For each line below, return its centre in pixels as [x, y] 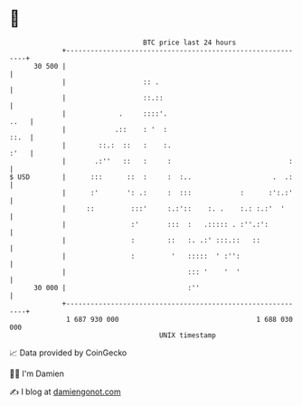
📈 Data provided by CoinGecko [68, 353]
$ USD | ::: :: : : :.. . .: [151, 177]
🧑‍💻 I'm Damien [37, 373]
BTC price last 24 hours [190, 42]
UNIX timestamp [188, 335]
